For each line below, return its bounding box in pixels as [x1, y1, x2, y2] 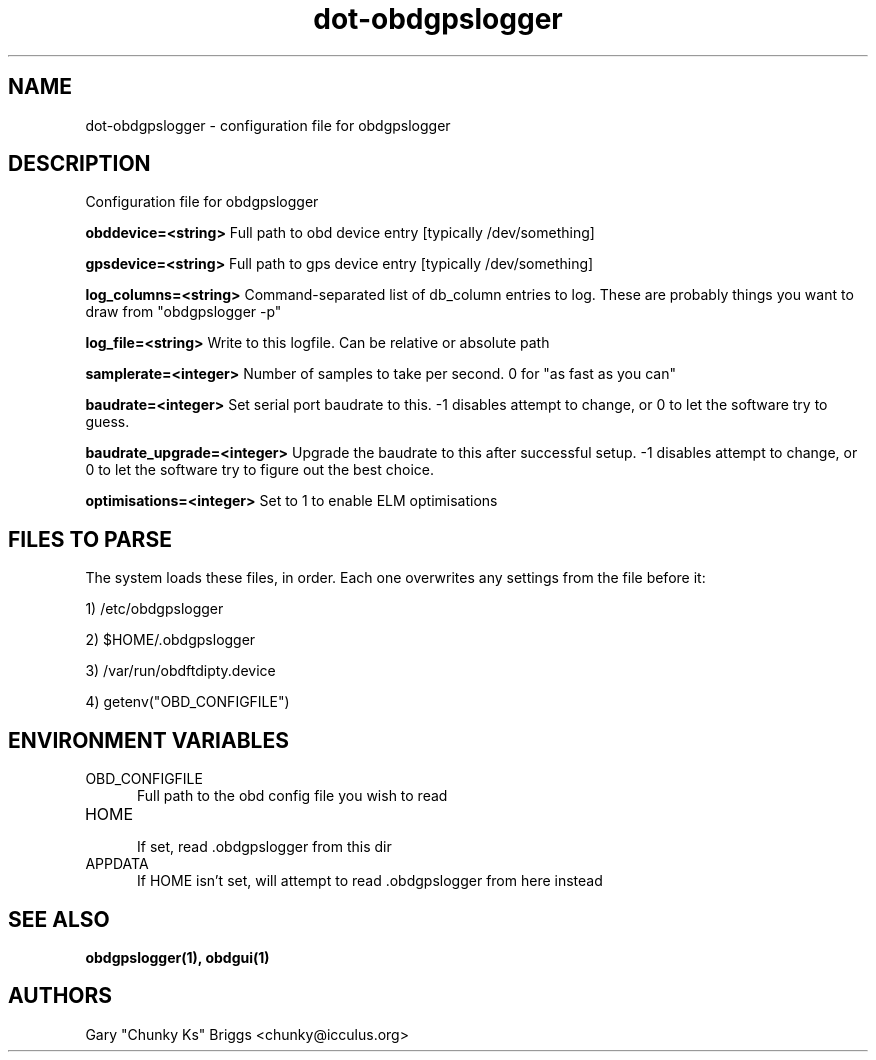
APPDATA [85, 855, 149, 873]
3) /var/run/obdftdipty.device [85, 662, 276, 680]
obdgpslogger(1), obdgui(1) [85, 948, 270, 966]
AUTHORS [8, 983, 113, 1009]
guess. [85, 413, 130, 431]
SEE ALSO [8, 906, 110, 932]
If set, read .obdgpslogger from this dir [137, 838, 392, 856]
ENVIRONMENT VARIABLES [8, 727, 289, 753]
